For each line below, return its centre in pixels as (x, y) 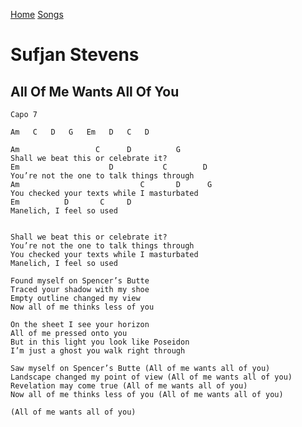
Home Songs (37, 14)
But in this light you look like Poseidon (100, 342)
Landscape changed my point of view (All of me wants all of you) (151, 377)
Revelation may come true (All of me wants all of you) (129, 386)
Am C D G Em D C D (80, 132)
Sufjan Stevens (75, 55)
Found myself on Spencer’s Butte (80, 281)
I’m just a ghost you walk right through (98, 351)
